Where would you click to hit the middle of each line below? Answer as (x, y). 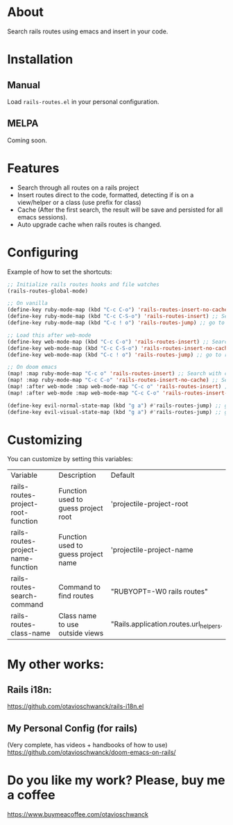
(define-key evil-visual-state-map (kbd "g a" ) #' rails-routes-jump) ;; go (119, 412)
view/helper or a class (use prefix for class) (79, 202)
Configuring (43, 252)
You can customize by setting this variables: (70, 459)
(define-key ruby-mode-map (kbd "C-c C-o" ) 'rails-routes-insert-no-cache (118, 310)
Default (123, 475)
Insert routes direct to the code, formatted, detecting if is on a (105, 194)
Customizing (45, 440)
